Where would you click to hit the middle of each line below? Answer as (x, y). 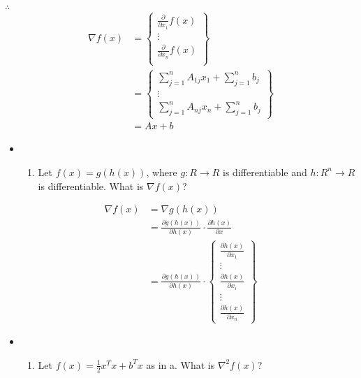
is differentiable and (265, 172)
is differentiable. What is (91, 186)
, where (162, 172)
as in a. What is (180, 364)
